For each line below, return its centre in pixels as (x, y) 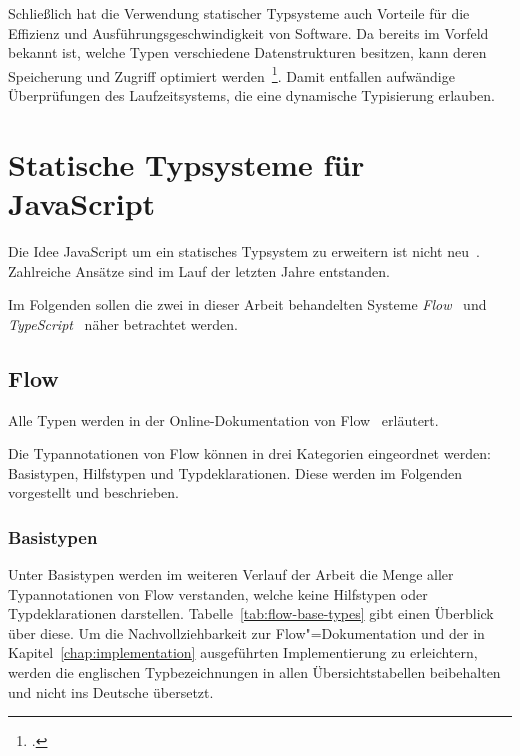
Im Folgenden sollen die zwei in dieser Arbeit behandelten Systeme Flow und (247, 304)
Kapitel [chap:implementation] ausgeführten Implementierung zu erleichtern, (243, 652)
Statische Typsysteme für (186, 163)
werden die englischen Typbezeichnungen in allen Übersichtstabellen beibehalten (254, 672)
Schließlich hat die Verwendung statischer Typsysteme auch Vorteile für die (239, 13)
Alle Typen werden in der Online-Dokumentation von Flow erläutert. (223, 419)
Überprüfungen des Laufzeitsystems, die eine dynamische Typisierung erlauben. (251, 95)
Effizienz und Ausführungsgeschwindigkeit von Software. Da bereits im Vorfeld (248, 32)
